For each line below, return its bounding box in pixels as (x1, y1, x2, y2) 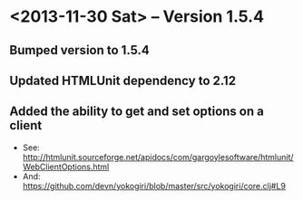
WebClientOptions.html (22, 161, 110, 172)
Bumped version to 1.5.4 (9, 43, 150, 58)
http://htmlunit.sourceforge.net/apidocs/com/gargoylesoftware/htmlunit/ (22, 151, 294, 162)
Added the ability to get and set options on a (9, 104, 265, 119)
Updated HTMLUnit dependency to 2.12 (9, 72, 237, 88)
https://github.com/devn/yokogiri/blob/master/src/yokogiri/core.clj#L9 (22, 180, 286, 191)
